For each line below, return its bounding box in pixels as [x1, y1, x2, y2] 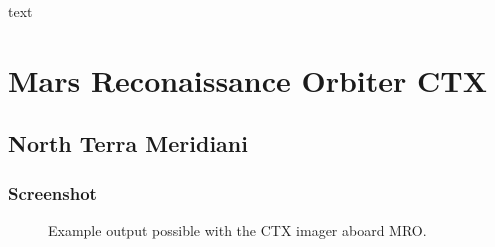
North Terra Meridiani [8, 128, 248, 159]
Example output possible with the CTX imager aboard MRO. [48, 219, 427, 240]
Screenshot [8, 180, 97, 205]
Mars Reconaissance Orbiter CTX [8, 59, 488, 100]
